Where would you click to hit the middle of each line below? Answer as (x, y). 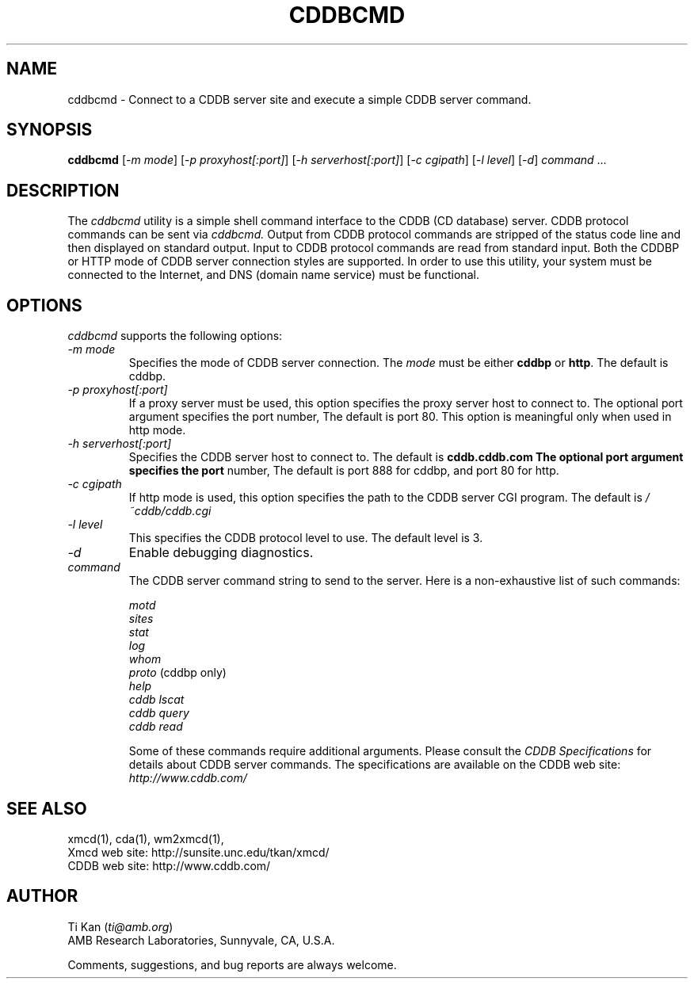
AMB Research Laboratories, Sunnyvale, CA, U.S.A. (201, 940)
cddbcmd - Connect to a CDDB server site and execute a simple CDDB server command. (299, 99)
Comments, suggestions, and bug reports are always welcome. (232, 964)
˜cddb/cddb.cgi (170, 511)
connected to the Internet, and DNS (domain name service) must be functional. (273, 275)
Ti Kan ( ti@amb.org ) (120, 926)
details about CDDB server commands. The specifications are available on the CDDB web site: (375, 765)
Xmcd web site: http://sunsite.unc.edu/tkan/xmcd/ (198, 852)
